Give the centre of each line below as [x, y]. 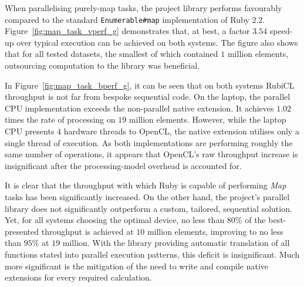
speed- [281, 31]
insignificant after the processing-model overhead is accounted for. [123, 165]
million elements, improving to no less [215, 231]
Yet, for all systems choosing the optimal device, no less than [115, 220]
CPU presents [30, 131]
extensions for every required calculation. [78, 277]
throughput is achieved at [87, 231]
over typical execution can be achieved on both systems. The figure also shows [157, 42]
